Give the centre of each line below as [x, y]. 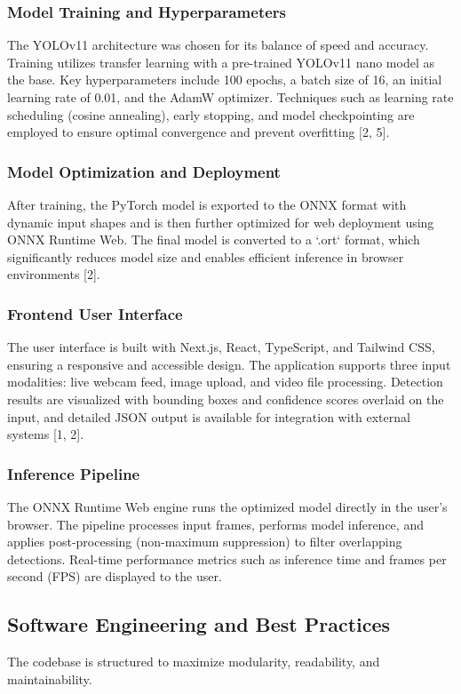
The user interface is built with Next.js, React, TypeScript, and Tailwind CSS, [221, 347]
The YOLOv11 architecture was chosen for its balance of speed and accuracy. [218, 45]
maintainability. [50, 678]
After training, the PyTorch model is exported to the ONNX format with [207, 204]
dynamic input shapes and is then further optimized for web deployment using [221, 222]
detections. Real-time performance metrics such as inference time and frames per [227, 558]
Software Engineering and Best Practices [199, 624]
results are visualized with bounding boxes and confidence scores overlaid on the [226, 399]
